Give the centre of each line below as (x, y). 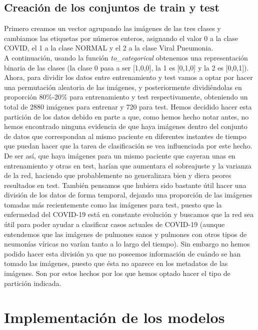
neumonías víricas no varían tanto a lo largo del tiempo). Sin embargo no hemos (127, 244)
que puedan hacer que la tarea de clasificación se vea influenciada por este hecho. (128, 146)
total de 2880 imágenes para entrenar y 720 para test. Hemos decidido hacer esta (128, 106)
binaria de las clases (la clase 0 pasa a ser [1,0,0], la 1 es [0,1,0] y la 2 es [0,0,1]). (126, 67)
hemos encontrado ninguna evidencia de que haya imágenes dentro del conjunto (126, 126)
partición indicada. (33, 283)
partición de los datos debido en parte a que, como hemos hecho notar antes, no (126, 116)
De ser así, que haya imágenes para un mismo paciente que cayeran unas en (120, 155)
